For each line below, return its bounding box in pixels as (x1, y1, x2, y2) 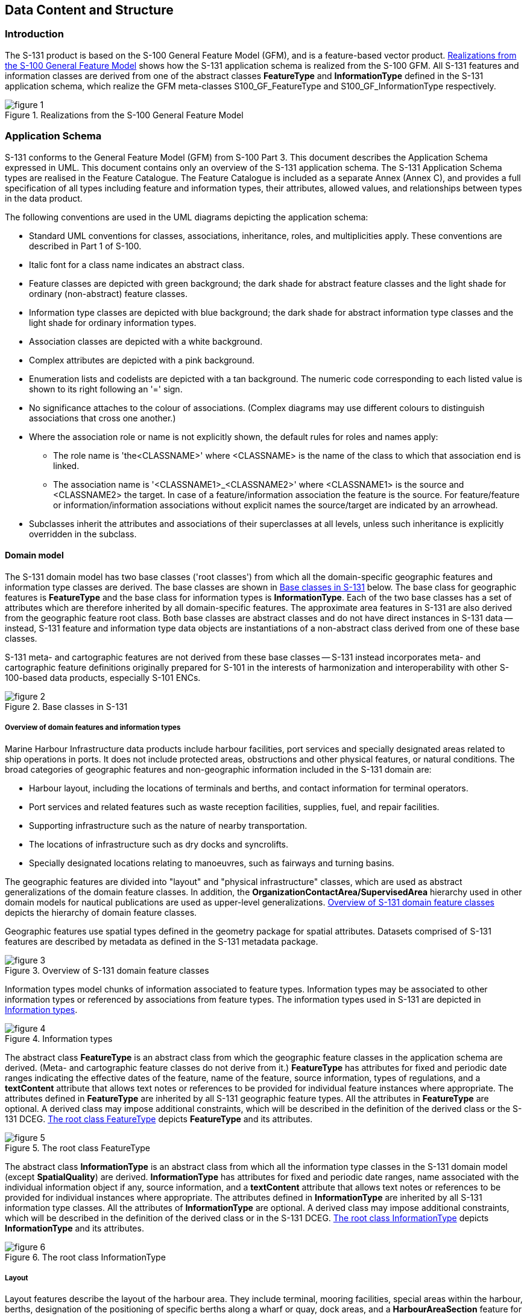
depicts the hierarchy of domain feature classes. (5, 907, 197, 918)
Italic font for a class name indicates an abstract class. (29, 259, 245, 270)
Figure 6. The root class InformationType (5, 1251, 166, 1262)
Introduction (5, 28, 64, 40)
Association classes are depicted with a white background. (29, 336, 263, 347)
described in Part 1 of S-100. (29, 240, 142, 251)
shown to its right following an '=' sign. (29, 383, 183, 394)
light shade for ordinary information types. (29, 317, 197, 328)
